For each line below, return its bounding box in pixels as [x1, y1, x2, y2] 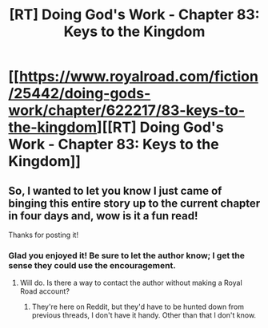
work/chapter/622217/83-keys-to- [8, 101, 246, 120]
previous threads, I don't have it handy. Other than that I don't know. [31, 310, 257, 320]
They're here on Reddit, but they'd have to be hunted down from [31, 302, 244, 312]
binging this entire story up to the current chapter [8, 196, 261, 210]
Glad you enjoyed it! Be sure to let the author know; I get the [8, 250, 246, 261]
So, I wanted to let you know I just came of [8, 184, 222, 197]
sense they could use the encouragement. [8, 259, 176, 271]
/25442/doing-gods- [8, 85, 151, 103]
